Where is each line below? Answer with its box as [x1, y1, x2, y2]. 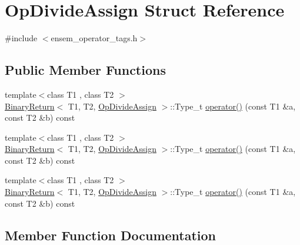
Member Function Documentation [5, 226, 216, 244]
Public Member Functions [5, 61, 166, 79]
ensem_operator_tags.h [51, 32, 138, 44]
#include [5, 32, 38, 44]
